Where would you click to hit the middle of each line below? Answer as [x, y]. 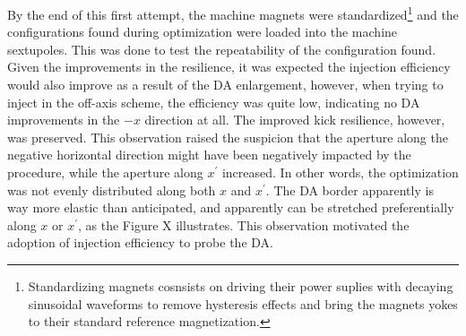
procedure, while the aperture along [105, 172]
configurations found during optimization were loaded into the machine [203, 32]
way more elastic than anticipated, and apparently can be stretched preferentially [231, 207]
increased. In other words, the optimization [340, 172]
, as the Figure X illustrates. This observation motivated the [244, 224]
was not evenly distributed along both [112, 190]
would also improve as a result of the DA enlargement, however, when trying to [225, 85]
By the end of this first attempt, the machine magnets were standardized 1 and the [233, 13]
